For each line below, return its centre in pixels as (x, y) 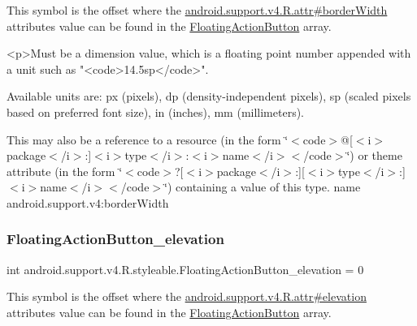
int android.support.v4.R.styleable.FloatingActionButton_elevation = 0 (185, 269)
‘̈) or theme (374, 155)
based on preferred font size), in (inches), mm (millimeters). (156, 112)
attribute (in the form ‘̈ (65, 171)
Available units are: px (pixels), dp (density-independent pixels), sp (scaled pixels (209, 96)
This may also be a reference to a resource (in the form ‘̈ (148, 139)
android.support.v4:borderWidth (88, 202)
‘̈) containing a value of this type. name (263, 187)
